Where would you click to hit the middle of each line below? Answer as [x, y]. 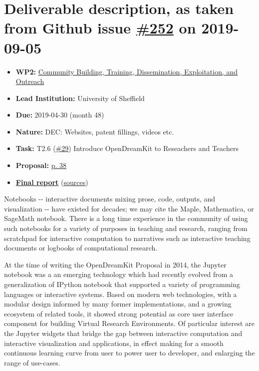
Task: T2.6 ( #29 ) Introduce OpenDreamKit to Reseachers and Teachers [127, 148]
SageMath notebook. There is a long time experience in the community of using [126, 218]
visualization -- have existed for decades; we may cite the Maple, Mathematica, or [129, 208]
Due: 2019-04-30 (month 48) [60, 115]
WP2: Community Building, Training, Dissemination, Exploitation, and [127, 71]
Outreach [30, 81]
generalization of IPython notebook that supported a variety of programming [122, 284]
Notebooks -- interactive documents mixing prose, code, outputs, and [110, 199]
